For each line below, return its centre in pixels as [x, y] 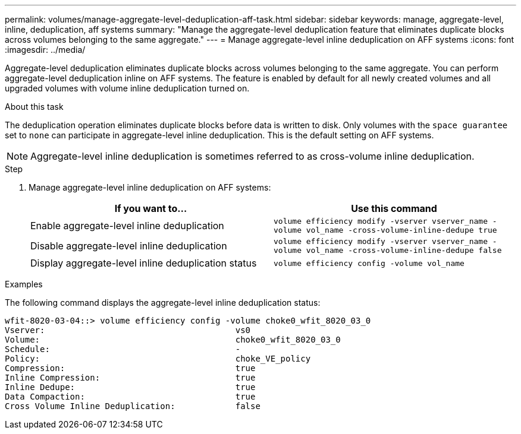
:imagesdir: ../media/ [45, 50]
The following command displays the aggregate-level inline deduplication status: [163, 302]
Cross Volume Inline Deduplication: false [133, 406]
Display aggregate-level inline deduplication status [144, 263]
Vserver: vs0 [128, 330]
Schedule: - [123, 349]
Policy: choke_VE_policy [158, 359]
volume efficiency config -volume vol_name [369, 263]
